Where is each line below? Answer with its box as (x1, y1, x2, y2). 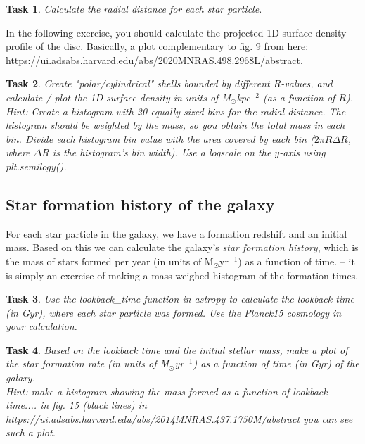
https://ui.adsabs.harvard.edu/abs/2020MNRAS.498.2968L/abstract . (6, 52, 303, 67)
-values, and (281, 76, 333, 91)
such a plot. (6, 425, 56, 440)
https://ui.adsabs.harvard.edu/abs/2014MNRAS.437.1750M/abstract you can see (6, 411, 353, 426)
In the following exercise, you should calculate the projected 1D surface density (6, 25, 347, 39)
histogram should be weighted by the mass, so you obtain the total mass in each (6, 118, 345, 132)
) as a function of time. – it (238, 253, 355, 268)
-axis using (279, 145, 326, 160)
